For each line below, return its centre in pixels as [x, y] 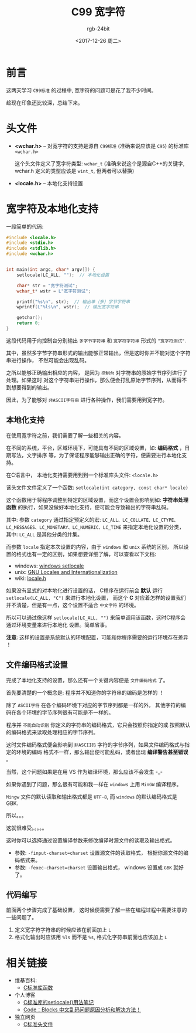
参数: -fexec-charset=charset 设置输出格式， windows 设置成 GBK [93, 867]
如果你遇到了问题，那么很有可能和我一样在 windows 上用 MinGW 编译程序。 [94, 784]
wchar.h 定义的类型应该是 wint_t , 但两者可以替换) [74, 171]
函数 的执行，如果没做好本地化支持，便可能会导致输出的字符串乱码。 [89, 507]
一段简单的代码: [25, 226]
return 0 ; [29, 323]
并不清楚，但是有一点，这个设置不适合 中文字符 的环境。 [73, 605]
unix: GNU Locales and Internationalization [66, 572]
